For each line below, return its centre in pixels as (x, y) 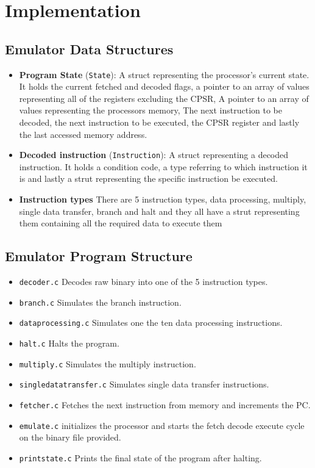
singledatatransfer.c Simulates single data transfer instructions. (144, 384)
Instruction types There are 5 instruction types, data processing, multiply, (163, 199)
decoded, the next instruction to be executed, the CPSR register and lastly (159, 122)
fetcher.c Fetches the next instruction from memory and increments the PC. (165, 404)
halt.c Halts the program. (69, 343)
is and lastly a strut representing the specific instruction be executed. (148, 178)
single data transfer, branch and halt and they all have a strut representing (159, 211)
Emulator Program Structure (99, 256)
